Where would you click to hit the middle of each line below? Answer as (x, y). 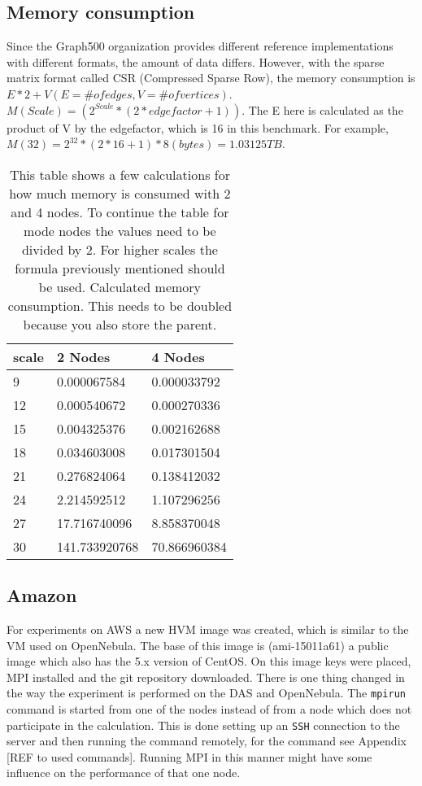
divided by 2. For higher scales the (120, 249)
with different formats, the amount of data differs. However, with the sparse (196, 61)
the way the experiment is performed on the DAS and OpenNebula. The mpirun (206, 693)
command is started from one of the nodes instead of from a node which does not (209, 709)
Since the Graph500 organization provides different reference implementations (200, 46)
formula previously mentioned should (120, 268)
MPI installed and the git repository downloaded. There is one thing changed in (206, 677)
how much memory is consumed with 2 (120, 193)
